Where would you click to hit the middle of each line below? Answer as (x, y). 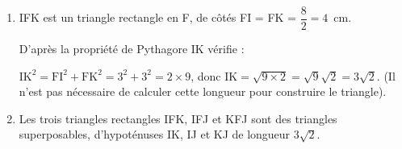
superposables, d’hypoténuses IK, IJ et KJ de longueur (155, 134)
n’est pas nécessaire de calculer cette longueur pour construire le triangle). (203, 91)
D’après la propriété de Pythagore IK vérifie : (132, 49)
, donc (206, 75)
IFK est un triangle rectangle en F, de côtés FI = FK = (157, 17)
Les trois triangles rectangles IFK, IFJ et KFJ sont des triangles (178, 118)
